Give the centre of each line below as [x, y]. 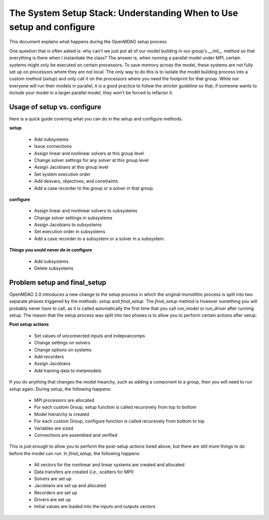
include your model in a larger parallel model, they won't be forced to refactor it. [91, 93]
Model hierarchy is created [62, 414]
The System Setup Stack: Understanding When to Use [124, 13]
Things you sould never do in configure [51, 250]
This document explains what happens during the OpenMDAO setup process [88, 42]
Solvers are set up [53, 479]
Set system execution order [62, 174]
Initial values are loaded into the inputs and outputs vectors [95, 507]
